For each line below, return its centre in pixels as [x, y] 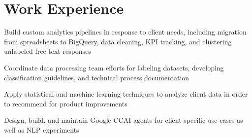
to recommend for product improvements [66, 103]
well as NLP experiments [42, 129]
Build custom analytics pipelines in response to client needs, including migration [125, 32]
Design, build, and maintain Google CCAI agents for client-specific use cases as [124, 120]
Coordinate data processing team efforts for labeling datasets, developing [114, 67]
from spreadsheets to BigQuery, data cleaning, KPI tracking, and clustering [118, 41]
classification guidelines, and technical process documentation [97, 77]
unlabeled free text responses [47, 51]
